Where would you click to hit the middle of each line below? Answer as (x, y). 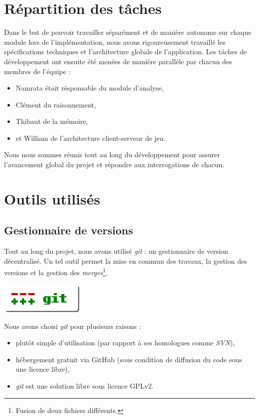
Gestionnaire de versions (68, 230)
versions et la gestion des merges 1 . (56, 272)
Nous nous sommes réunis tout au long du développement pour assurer (112, 155)
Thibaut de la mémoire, (52, 121)
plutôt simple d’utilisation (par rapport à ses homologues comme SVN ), (125, 343)
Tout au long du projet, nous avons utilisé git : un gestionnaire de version (116, 251)
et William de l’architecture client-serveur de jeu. (91, 138)
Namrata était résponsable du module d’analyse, (90, 88)
